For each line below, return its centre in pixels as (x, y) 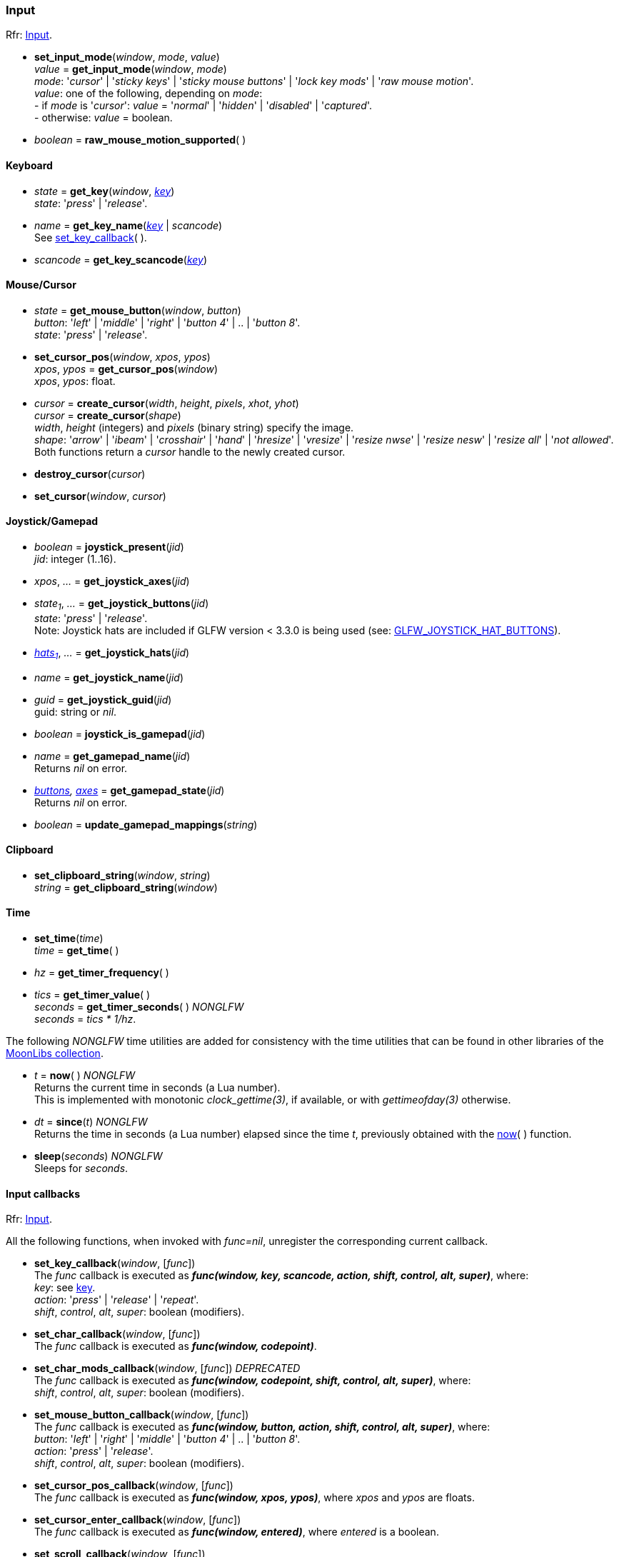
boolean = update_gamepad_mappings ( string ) (146, 824)
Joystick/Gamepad (52, 521)
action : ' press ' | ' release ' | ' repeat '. (117, 1300)
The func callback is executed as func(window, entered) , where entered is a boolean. (237, 1532)
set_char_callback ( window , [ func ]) (117, 1334)
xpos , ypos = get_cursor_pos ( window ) (126, 369)
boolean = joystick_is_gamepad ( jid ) (120, 734)
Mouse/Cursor (41, 285)
